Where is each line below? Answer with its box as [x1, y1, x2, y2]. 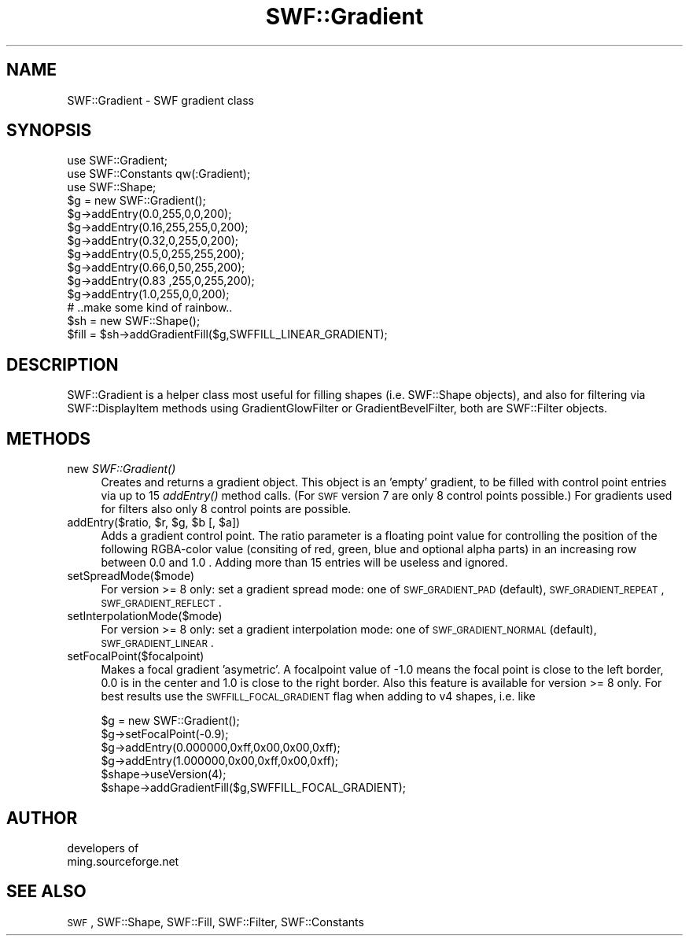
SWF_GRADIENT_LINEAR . [101, 636, 214, 650]
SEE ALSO [6, 881, 87, 902]
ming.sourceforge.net [67, 854, 179, 868]
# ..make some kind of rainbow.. [67, 301, 233, 315]
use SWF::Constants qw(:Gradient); [67, 167, 251, 181]
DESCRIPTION [6, 354, 119, 375]
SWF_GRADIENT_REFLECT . [101, 596, 222, 610]
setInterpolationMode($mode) [67, 609, 223, 623]
